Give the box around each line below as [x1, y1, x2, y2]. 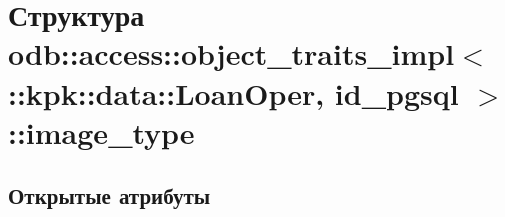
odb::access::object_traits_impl [8, 33, 455, 74]
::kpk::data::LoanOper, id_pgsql [8, 72, 459, 113]
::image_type [8, 111, 195, 152]
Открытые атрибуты [8, 180, 211, 211]
